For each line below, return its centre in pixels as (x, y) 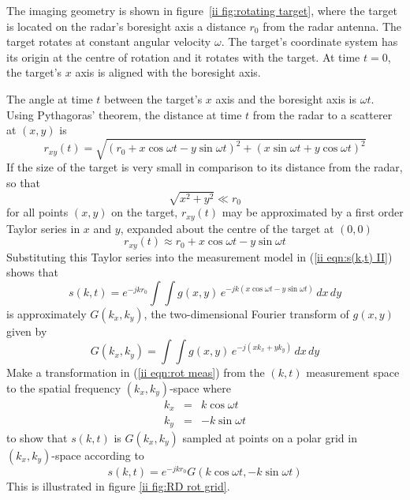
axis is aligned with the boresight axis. (168, 72)
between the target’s (153, 98)
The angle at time (50, 98)
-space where (200, 388)
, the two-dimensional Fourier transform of (246, 313)
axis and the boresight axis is (286, 98)
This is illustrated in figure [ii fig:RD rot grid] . (118, 486)
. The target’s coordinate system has (309, 41)
